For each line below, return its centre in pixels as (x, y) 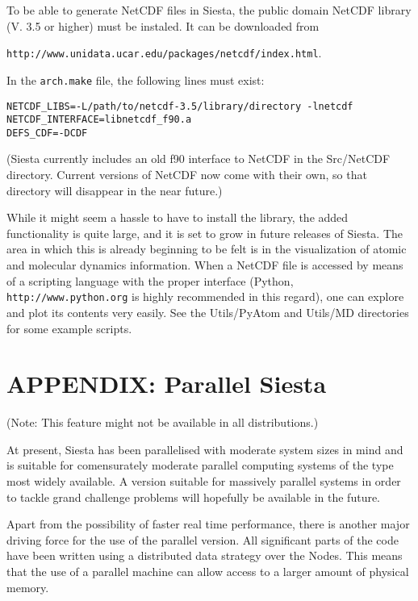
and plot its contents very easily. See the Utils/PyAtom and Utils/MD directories (208, 312)
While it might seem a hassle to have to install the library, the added (178, 217)
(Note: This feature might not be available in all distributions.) (163, 422)
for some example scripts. (69, 328)
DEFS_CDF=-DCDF (47, 133)
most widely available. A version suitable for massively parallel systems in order (204, 481)
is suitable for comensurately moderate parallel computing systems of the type (200, 465)
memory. (28, 587)
